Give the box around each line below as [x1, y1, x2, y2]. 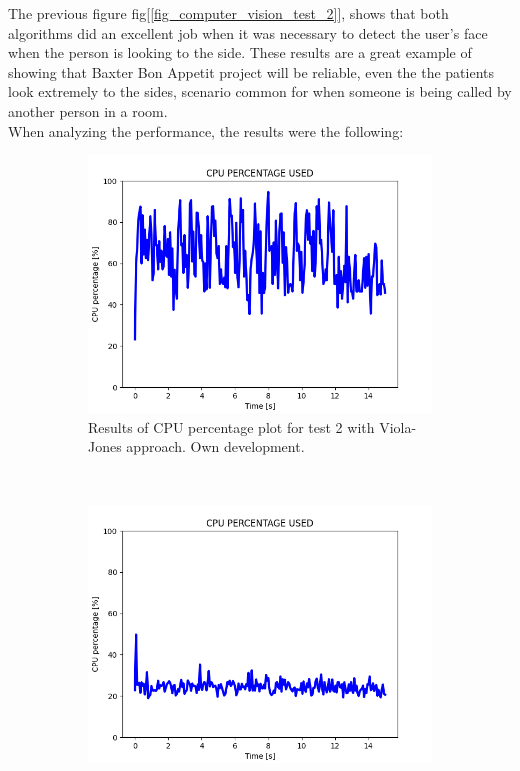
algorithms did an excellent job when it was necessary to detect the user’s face [8, 22, 488, 43]
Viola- [379, 416, 417, 437]
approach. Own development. [126, 436, 305, 457]
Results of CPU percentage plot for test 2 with [88, 416, 375, 437]
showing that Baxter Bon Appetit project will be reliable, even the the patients [8, 61, 494, 82]
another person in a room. [8, 100, 168, 121]
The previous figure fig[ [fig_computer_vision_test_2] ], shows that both [8, 3, 449, 23]
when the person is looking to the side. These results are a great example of [8, 42, 472, 63]
